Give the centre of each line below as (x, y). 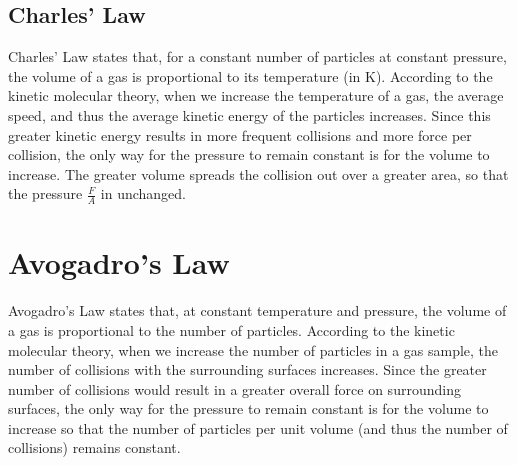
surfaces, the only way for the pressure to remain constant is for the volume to (248, 408)
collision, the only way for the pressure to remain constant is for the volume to (249, 154)
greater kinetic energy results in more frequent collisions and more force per (240, 134)
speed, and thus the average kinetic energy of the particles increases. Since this (249, 114)
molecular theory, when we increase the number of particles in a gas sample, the (253, 349)
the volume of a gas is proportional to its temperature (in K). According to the (250, 75)
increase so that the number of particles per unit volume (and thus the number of (258, 427)
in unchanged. (143, 193)
